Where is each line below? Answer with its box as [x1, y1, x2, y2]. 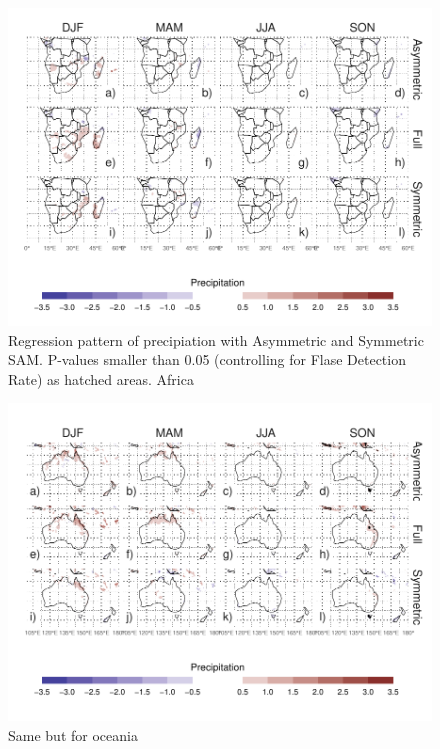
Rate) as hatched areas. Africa [8, 368, 194, 389]
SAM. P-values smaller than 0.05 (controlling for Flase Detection [8, 349, 406, 370]
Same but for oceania [8, 724, 138, 745]
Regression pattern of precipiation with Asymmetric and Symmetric [8, 329, 424, 350]
